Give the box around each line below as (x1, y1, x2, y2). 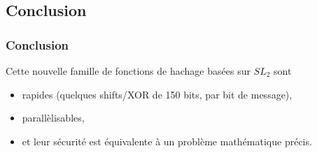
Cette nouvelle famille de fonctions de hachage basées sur (6, 64, 251, 78)
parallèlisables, (22, 110, 85, 125)
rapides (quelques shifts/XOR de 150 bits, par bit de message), (22, 87, 293, 101)
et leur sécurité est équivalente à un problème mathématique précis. (22, 133, 312, 148)
